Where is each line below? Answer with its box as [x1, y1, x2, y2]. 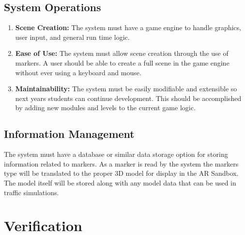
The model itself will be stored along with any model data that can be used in [4, 177, 236, 187]
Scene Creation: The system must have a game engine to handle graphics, [15, 22, 241, 33]
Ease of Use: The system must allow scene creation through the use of [15, 48, 229, 58]
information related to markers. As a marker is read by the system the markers [4, 158, 239, 168]
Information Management [4, 126, 135, 141]
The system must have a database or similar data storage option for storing [4, 149, 228, 159]
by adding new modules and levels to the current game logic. [15, 102, 196, 113]
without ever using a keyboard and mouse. [15, 67, 141, 77]
